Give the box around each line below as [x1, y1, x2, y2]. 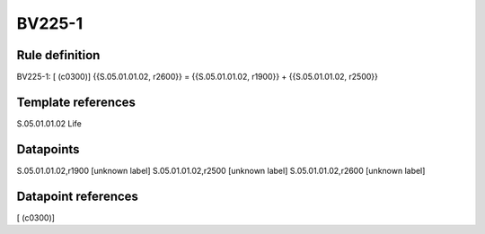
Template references [16, 94, 137, 109]
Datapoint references [16, 188, 139, 204]
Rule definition [16, 48, 101, 63]
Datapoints [16, 142, 80, 157]
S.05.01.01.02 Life [16, 117, 83, 129]
